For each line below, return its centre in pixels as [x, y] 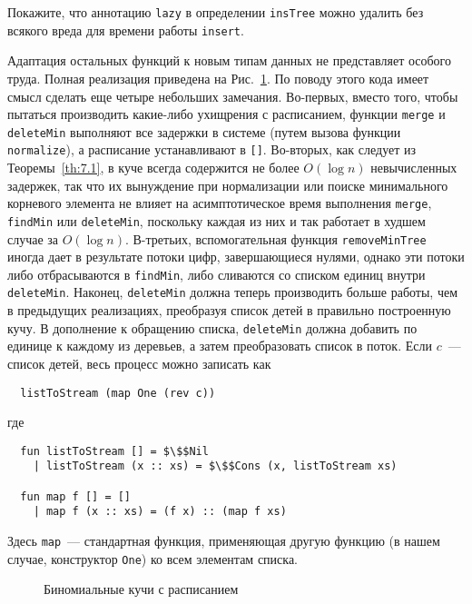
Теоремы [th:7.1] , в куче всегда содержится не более [153, 168]
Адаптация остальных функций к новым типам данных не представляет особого [229, 60]
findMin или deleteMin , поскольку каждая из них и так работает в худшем [216, 220]
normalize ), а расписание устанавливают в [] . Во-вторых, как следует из [211, 149]
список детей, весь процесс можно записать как [139, 363]
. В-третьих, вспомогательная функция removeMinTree [275, 238]
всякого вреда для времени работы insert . [126, 30]
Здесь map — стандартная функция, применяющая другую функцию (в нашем [224, 541]
